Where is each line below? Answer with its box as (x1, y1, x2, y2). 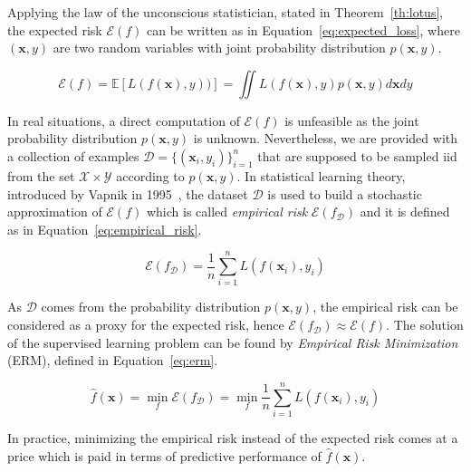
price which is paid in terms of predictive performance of (7, 446, 322, 465)
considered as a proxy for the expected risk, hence (7, 315, 284, 334)
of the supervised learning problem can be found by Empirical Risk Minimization (7, 332, 458, 352)
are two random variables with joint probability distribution (53, 38, 386, 57)
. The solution (386, 315, 464, 334)
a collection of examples (7, 146, 139, 165)
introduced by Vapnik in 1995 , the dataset (7, 184, 248, 203)
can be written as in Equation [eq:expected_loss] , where (146, 20, 460, 39)
